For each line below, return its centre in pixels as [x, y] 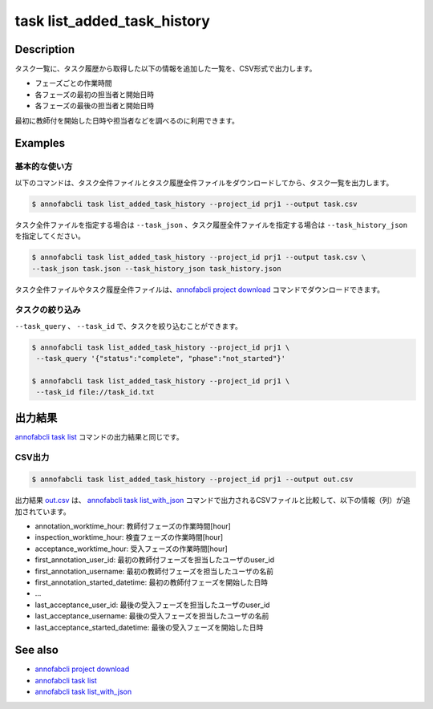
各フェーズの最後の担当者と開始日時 [95, 106]
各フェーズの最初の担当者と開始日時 [95, 94]
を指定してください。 [50, 236]
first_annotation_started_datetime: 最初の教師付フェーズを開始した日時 [152, 582]
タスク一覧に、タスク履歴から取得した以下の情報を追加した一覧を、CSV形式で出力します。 [166, 69]
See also [37, 650]
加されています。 [43, 511]
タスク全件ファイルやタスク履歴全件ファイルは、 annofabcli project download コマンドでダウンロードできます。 [200, 290]
